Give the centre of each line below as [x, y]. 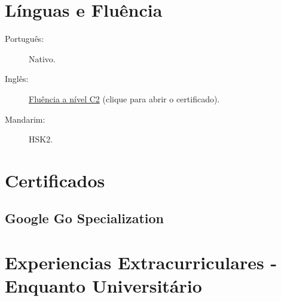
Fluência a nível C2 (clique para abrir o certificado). [124, 98]
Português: [25, 39]
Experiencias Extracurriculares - [141, 262]
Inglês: [17, 79]
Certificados [55, 180]
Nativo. [42, 58]
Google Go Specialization [84, 218]
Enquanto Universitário [103, 286]
